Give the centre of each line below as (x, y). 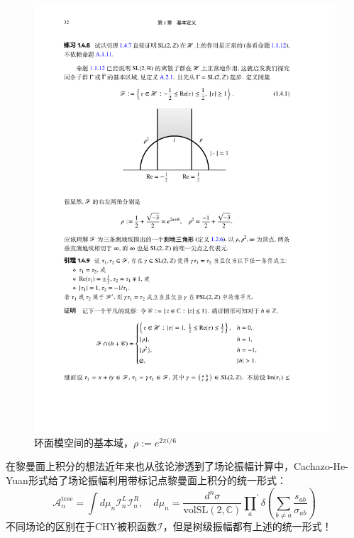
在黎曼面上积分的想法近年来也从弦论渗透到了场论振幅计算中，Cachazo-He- (177, 466)
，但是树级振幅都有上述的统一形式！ (247, 526)
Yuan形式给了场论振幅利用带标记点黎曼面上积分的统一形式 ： (146, 480)
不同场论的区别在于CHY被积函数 (82, 526)
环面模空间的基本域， (84, 442)
